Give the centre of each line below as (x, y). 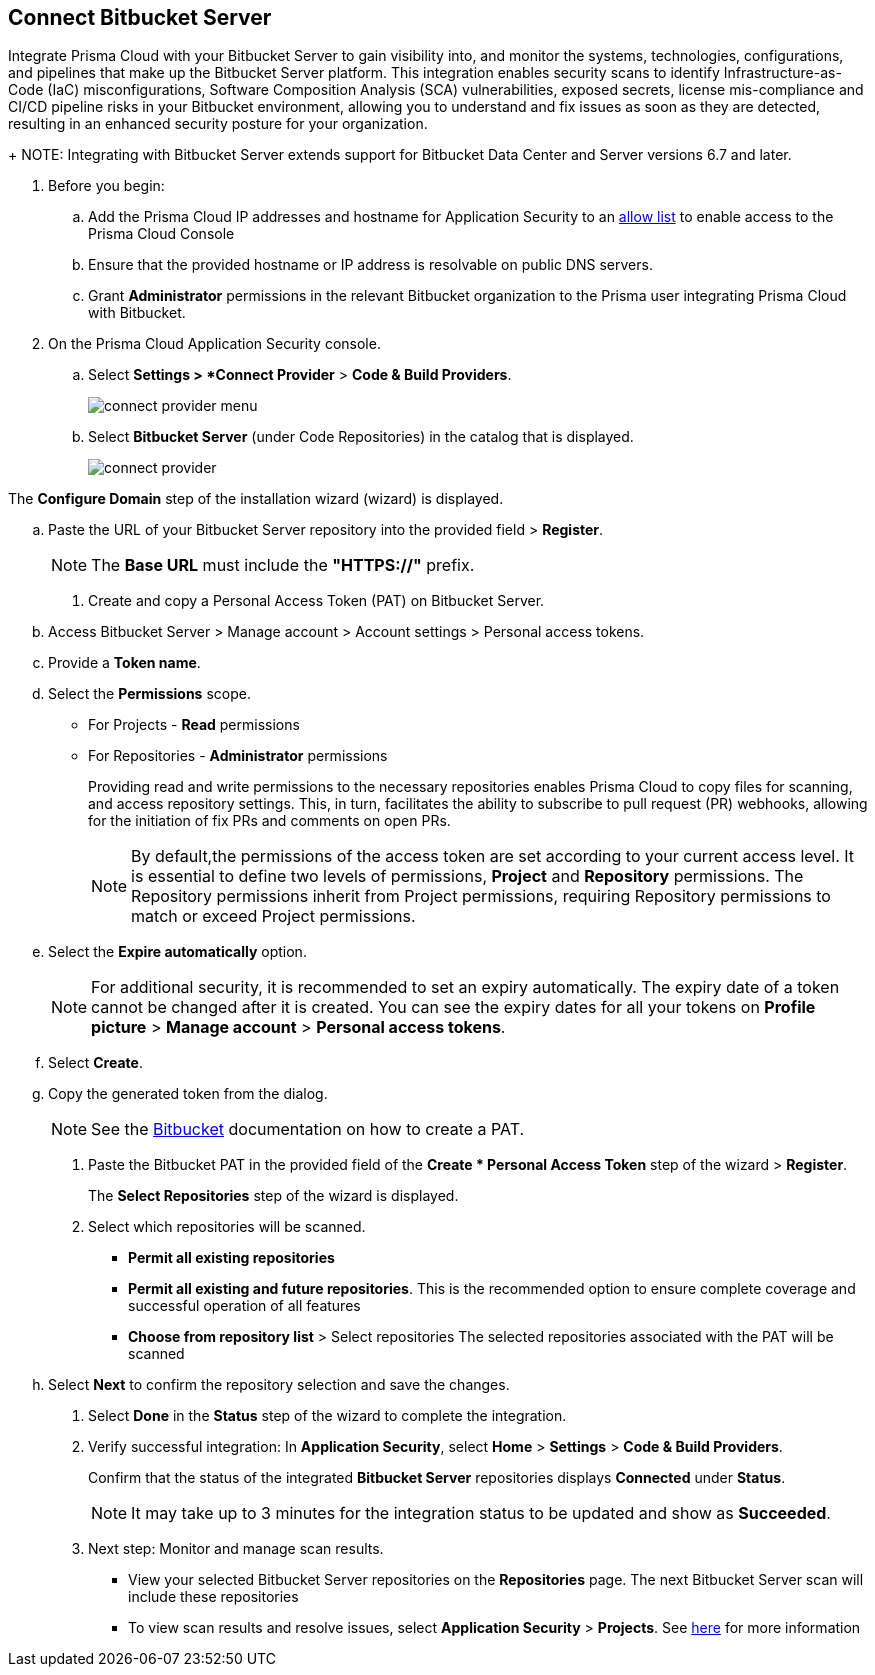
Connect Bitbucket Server (140, 17)
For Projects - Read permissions (194, 725)
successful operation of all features (244, 1306)
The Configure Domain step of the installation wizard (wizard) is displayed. (256, 499)
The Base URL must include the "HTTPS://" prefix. (283, 565)
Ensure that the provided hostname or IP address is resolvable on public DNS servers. (370, 265)
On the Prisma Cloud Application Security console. (214, 344)
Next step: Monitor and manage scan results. (236, 1549)
